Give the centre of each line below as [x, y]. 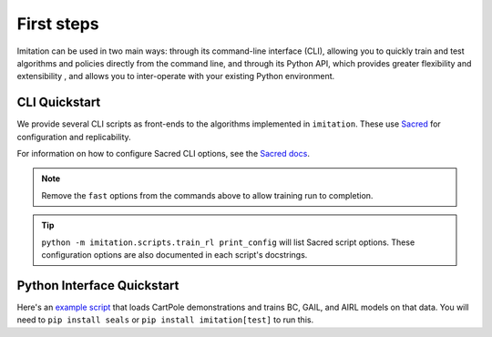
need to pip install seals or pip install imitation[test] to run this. [165, 320]
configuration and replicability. [74, 137]
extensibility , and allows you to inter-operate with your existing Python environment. [176, 77]
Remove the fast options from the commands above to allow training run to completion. [207, 195]
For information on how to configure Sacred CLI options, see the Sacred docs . [163, 154]
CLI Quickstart [59, 102]
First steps [58, 24]
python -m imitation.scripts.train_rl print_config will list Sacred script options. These [228, 242]
